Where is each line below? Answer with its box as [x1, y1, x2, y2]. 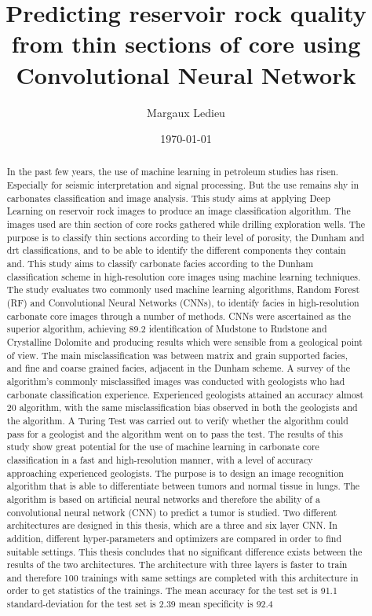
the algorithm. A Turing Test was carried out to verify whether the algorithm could [6, 413, 348, 427]
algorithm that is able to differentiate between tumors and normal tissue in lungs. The [6, 479, 360, 493]
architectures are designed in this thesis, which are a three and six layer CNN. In [6, 519, 337, 532]
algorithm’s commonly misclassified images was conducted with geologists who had [6, 374, 345, 387]
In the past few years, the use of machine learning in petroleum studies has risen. [6, 165, 339, 178]
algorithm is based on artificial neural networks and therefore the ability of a [6, 492, 320, 505]
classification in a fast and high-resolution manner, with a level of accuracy [6, 453, 313, 466]
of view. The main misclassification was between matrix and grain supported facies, [6, 348, 348, 361]
